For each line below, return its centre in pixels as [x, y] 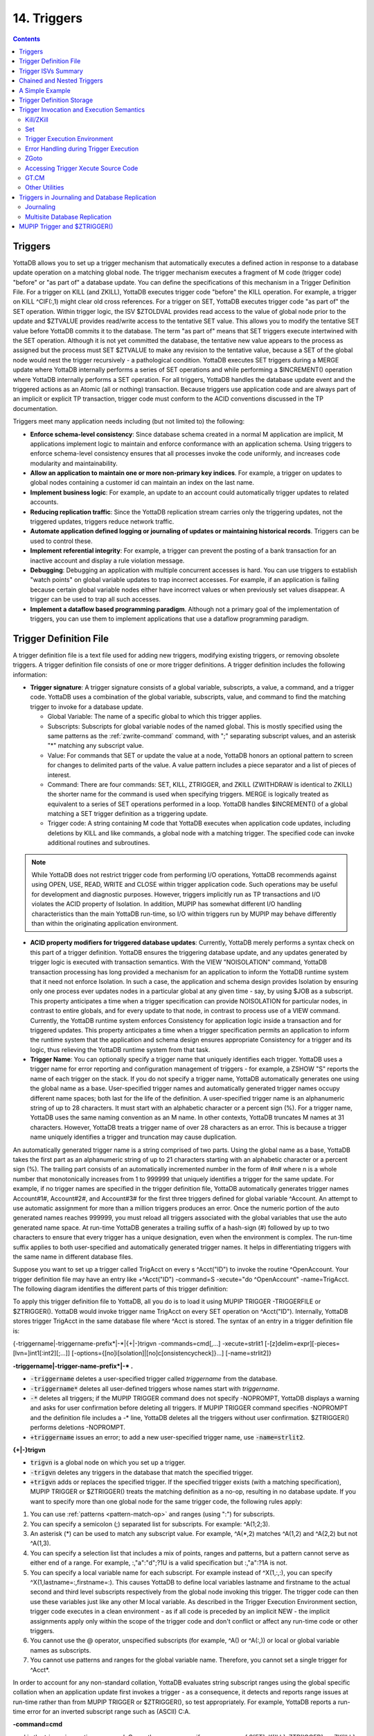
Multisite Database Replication [69, 217]
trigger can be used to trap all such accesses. [95, 599]
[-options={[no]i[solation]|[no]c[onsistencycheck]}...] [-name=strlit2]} [171, 1353]
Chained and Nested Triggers [61, 81]
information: [30, 674]
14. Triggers [48, 18]
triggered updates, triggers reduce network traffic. [102, 521]
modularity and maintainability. [74, 463]
